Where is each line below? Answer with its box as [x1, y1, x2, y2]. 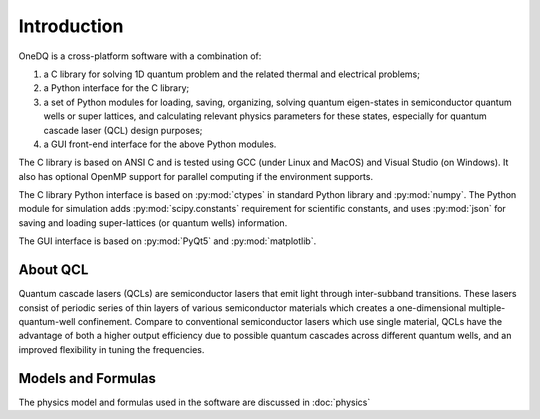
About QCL [18, 261, 89, 279]
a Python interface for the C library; [43, 82, 190, 94]
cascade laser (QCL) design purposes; [43, 124, 203, 136]
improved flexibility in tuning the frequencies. [18, 343, 205, 355]
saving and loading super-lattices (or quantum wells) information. [18, 216, 288, 229]
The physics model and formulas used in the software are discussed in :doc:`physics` [18, 396, 371, 408]
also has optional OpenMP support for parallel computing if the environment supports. [18, 170, 374, 182]
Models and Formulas [18, 370, 157, 387]
